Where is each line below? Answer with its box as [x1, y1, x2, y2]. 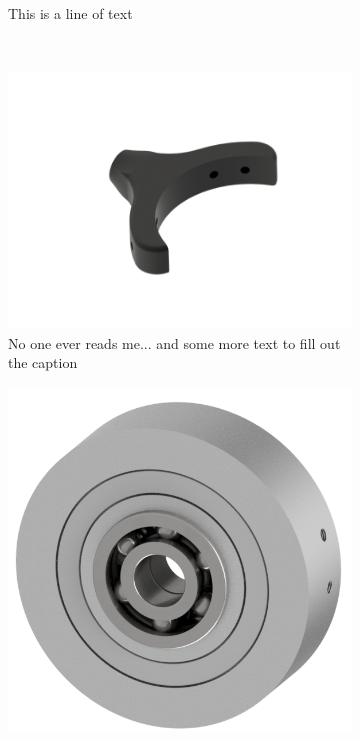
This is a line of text [8, 3, 133, 23]
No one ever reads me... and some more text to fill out [8, 332, 341, 353]
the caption [8, 352, 78, 373]
